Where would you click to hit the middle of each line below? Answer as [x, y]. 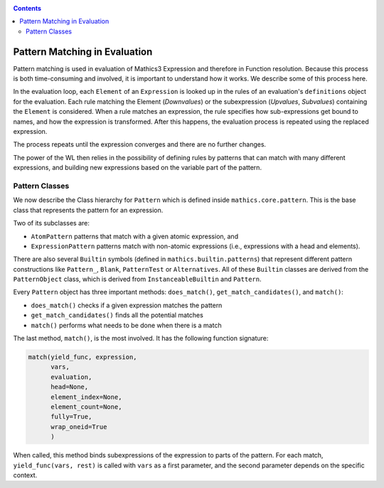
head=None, [70, 387]
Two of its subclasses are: [52, 223]
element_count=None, [86, 407]
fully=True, [71, 417]
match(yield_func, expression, [83, 357]
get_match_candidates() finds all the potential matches [117, 315]
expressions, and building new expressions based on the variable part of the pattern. [138, 168]
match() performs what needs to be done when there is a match [126, 325]
